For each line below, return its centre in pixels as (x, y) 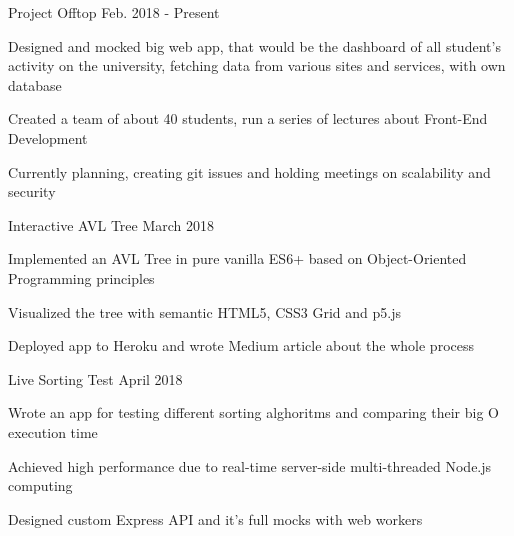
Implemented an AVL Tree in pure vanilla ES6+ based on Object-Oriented (237, 258)
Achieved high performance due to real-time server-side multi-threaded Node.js (250, 465)
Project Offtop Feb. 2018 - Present (114, 12)
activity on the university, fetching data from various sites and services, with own (257, 65)
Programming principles (81, 277)
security (32, 191)
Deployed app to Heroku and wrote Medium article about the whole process (241, 345)
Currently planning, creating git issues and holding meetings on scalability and (249, 171)
